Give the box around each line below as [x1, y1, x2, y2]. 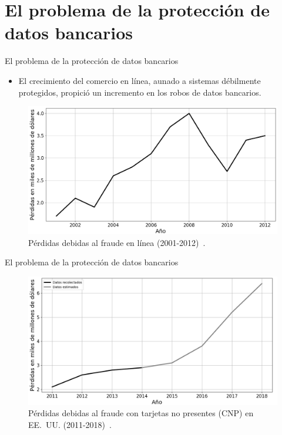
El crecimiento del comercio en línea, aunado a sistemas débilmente [18, 74, 261, 86]
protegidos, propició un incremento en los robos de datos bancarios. [18, 86, 261, 98]
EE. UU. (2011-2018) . [28, 418, 112, 430]
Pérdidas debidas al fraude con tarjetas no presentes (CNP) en [28, 407, 254, 419]
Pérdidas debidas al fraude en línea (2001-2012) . [28, 236, 206, 248]
